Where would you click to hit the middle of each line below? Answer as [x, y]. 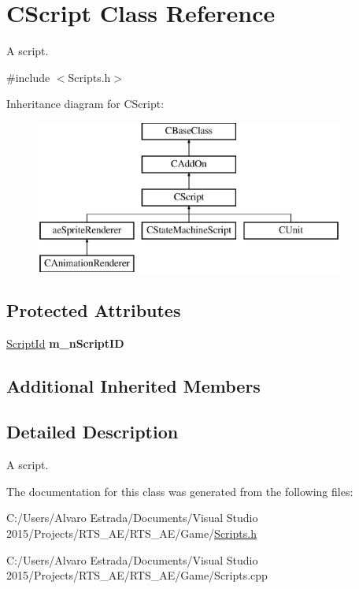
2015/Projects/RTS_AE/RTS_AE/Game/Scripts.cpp [137, 575]
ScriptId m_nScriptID [65, 343]
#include [28, 77]
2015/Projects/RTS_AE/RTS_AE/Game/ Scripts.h [131, 533]
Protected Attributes [94, 309]
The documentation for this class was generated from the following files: [180, 491]
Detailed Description [93, 432]
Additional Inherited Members [133, 385]
